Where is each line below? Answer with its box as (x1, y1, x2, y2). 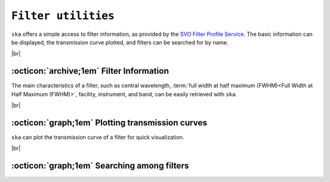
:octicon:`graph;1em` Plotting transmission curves (11, 117, 208, 128)
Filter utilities (11, 9, 115, 23)
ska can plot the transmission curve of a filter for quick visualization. (11, 133, 185, 141)
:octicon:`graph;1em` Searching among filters (11, 161, 189, 171)
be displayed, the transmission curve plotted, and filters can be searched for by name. (11, 38, 229, 46)
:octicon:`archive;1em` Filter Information (11, 66, 169, 76)
